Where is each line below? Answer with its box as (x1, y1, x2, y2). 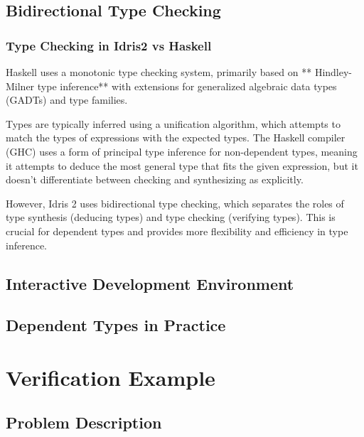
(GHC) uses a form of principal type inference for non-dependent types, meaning (6, 144, 358, 158)
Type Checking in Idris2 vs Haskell (6, 36, 212, 54)
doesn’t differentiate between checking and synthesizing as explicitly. (6, 172, 304, 187)
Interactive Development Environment (6, 272, 294, 294)
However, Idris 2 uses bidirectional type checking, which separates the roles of (6, 195, 344, 210)
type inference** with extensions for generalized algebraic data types (37, 78, 337, 93)
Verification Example (6, 362, 215, 392)
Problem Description (6, 411, 162, 433)
